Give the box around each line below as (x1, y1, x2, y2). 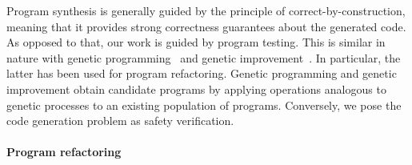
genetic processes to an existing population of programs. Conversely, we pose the (6, 96, 402, 113)
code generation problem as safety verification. (6, 112, 234, 129)
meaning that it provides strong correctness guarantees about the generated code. (6, 18, 406, 34)
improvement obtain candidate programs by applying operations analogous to (6, 80, 386, 97)
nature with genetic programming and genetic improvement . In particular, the (6, 49, 401, 66)
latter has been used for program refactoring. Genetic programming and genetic (6, 65, 397, 82)
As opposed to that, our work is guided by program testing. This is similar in (6, 34, 386, 50)
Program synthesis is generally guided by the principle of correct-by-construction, (6, 2, 406, 18)
